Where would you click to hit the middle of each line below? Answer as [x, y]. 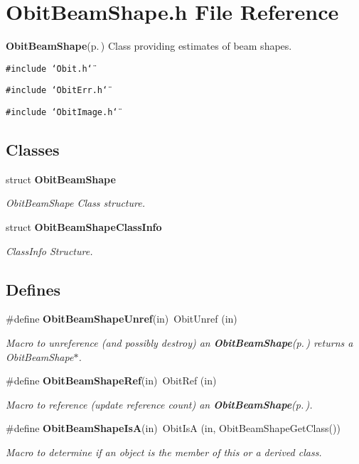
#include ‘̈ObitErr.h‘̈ [57, 91]
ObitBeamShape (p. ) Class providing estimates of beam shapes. [149, 46]
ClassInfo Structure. [49, 250]
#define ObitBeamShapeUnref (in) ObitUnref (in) [122, 319]
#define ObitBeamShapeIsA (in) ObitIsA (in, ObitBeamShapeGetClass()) [173, 428]
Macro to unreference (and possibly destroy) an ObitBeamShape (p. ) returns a [179, 343]
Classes [33, 150]
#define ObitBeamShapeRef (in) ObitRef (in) [111, 381]
